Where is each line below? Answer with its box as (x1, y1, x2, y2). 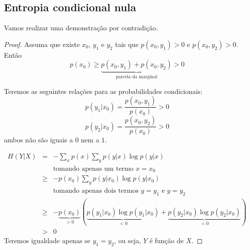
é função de (149, 235, 184, 246)
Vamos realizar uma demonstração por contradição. (4, 23, 158, 33)
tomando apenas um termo (53, 165, 134, 172)
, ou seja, (114, 235, 141, 246)
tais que (115, 39, 139, 49)
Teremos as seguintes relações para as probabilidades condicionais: (4, 86, 203, 96)
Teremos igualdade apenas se (4, 235, 91, 246)
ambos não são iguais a (4, 135, 73, 145)
